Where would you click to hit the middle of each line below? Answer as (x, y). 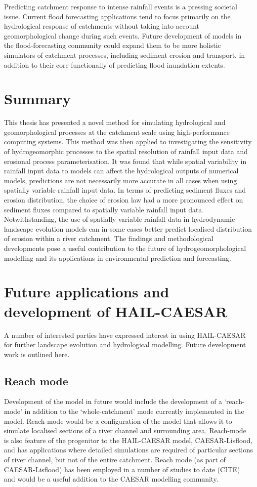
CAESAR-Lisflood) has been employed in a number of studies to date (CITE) (122, 469)
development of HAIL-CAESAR (116, 311)
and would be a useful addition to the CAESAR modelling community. (111, 479)
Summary (38, 99)
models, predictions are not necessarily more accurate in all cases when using (121, 180)
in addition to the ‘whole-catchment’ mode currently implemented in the (134, 411)
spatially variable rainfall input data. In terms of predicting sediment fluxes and (125, 190)
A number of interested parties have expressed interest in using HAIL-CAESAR (125, 335)
